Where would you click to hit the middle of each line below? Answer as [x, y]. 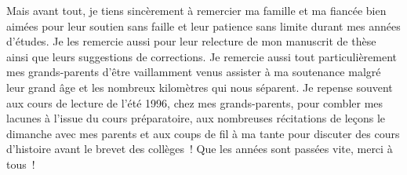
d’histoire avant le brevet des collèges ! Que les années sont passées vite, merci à [200, 149]
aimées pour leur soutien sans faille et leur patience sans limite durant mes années [203, 26]
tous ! [21, 164]
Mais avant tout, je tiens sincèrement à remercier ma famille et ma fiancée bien [196, 10]
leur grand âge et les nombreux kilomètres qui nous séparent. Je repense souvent [200, 87]
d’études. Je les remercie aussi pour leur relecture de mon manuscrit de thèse [191, 41]
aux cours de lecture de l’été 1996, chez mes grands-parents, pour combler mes [195, 102]
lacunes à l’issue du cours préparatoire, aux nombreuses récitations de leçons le [196, 118]
